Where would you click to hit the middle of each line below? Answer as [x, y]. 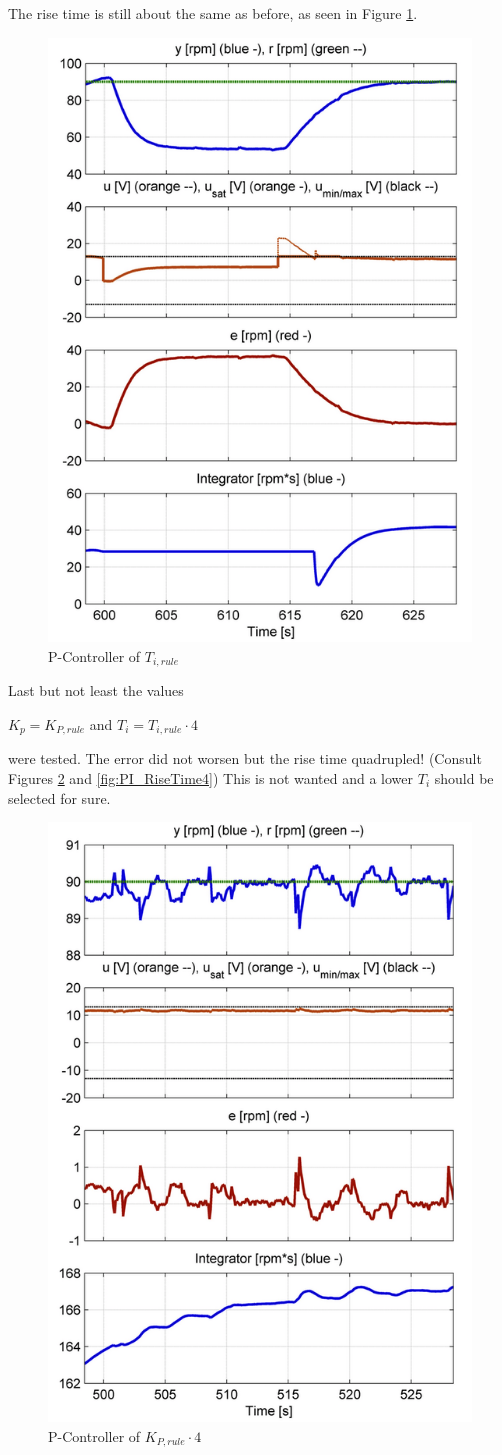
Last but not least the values [96, 690]
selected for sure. [59, 797]
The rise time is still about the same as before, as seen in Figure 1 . [213, 13]
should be [464, 777]
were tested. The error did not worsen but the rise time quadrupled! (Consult [245, 758]
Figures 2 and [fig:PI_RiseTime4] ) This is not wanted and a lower [211, 777]
